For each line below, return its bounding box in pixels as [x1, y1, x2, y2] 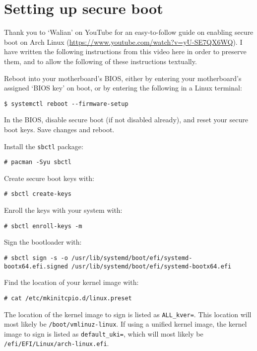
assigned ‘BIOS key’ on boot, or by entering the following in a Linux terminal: [4, 83, 242, 93]
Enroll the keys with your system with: [4, 205, 123, 215]
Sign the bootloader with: [4, 237, 82, 247]
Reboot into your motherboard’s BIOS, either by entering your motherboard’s [4, 73, 242, 83]
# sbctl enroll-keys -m [4, 222, 82, 230]
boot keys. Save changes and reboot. [4, 124, 115, 134]
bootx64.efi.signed [4, 263, 68, 270]
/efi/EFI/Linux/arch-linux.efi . [4, 338, 109, 349]
